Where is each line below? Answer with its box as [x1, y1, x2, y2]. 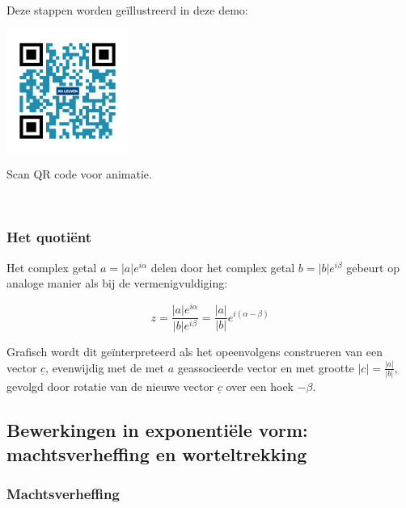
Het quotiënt [6, 227, 92, 247]
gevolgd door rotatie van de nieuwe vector [6, 378, 214, 395]
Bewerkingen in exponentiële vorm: [6, 418, 308, 443]
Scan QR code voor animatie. [6, 166, 152, 183]
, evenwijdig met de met [45, 359, 165, 376]
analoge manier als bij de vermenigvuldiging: [6, 275, 228, 292]
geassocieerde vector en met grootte [177, 359, 354, 376]
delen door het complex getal [150, 258, 295, 275]
